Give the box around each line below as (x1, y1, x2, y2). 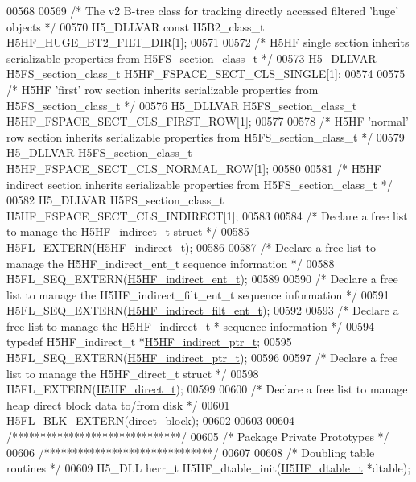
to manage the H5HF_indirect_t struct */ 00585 (6, 223, 249, 240)
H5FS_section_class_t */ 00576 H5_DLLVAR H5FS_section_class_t (6, 97, 357, 113)
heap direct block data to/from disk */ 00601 (6, 396, 230, 413)
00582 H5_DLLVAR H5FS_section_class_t (6, 192, 224, 208)
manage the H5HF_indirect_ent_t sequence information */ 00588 (6, 254, 335, 271)
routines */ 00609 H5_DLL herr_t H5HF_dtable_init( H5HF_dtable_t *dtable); (6, 459, 411, 476)
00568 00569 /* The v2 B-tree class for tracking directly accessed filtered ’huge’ (6, 2, 399, 19)
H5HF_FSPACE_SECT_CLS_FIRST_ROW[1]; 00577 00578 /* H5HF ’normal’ (6, 113, 409, 130)
